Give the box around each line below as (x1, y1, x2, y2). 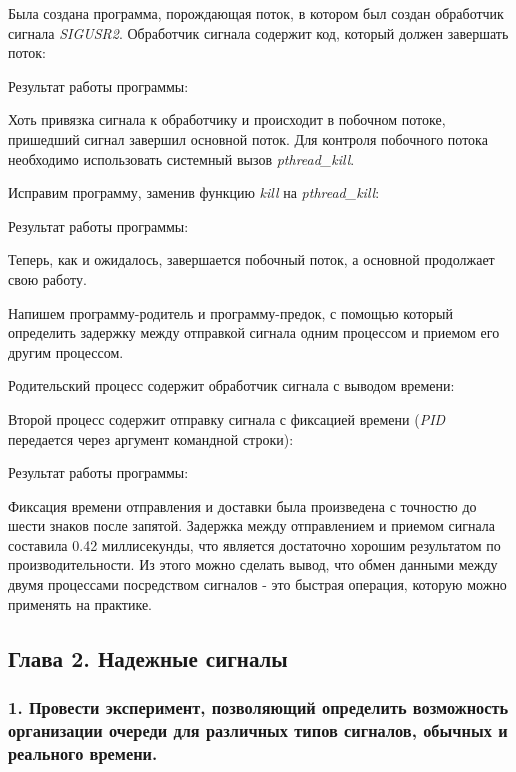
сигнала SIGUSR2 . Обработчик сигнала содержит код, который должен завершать (8, 22, 509, 43)
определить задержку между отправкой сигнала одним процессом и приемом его (8, 322, 500, 343)
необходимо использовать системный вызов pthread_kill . (8, 148, 355, 169)
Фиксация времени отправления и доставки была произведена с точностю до (8, 495, 477, 516)
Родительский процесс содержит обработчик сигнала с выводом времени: (8, 375, 455, 396)
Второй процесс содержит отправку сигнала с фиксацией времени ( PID (8, 408, 446, 429)
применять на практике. (8, 593, 153, 614)
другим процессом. (8, 341, 124, 362)
